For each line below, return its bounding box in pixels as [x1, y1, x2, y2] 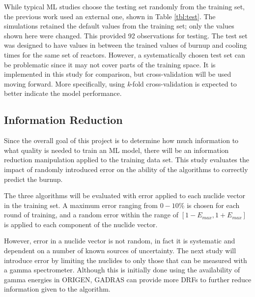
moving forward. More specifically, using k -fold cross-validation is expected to [4, 78, 237, 89]
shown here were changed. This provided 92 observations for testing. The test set [4, 30, 248, 40]
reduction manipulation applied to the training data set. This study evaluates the [4, 154, 249, 165]
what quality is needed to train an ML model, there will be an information [4, 145, 229, 155]
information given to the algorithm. [4, 284, 111, 294]
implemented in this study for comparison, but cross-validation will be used [4, 69, 231, 79]
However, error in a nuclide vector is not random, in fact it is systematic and [4, 236, 235, 246]
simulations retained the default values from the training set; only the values [4, 21, 234, 31]
